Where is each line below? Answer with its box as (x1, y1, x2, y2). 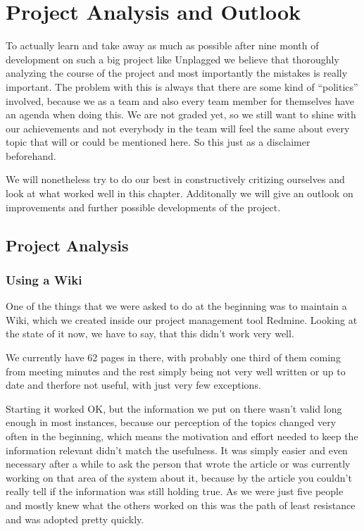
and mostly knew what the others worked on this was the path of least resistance (6, 497, 356, 512)
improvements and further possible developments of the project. (6, 199, 281, 214)
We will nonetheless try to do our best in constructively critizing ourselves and (6, 172, 345, 187)
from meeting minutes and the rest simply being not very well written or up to (6, 363, 346, 378)
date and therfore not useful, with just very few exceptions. (6, 377, 261, 392)
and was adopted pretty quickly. (6, 511, 144, 526)
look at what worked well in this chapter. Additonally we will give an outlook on (6, 186, 353, 201)
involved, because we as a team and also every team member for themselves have (6, 93, 355, 108)
